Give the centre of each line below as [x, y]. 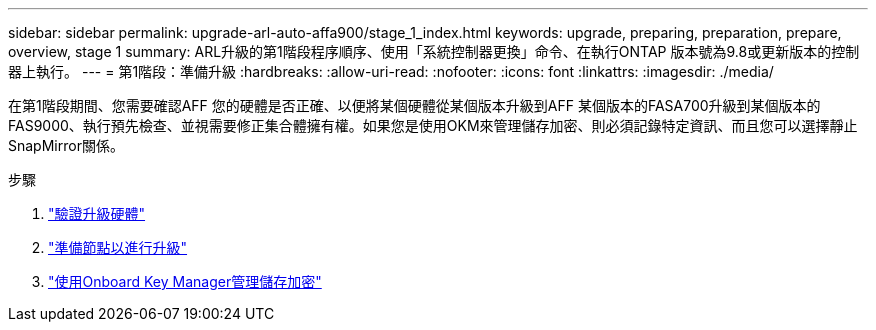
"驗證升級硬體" [97, 213]
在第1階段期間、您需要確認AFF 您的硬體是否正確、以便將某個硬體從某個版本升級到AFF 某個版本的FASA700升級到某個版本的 [414, 105]
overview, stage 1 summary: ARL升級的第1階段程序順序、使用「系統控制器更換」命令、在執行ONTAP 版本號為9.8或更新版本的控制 [434, 51]
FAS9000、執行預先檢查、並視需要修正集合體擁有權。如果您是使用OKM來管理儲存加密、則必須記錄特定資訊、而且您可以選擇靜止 [433, 125]
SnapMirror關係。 [66, 145]
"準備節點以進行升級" [118, 247]
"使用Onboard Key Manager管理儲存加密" [185, 281]
